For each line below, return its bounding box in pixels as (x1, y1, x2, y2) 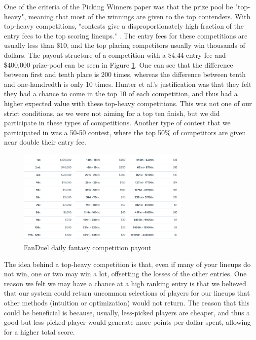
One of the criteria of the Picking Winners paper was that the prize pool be (4, 1, 233, 11)
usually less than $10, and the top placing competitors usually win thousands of (4, 40, 246, 50)
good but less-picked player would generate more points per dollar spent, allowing (4, 317, 251, 327)
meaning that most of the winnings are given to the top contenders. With (28, 11, 251, 21)
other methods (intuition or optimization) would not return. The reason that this (4, 297, 250, 307)
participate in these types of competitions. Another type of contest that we (4, 117, 231, 128)
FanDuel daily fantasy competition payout (24, 242, 151, 252)
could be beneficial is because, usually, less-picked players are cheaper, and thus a (4, 307, 250, 317)
